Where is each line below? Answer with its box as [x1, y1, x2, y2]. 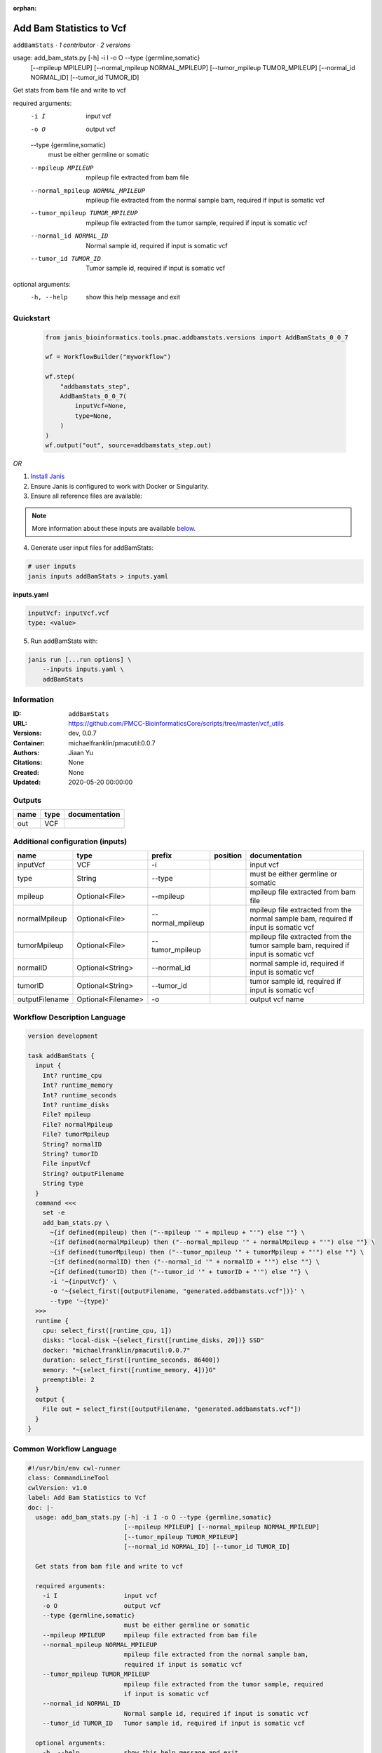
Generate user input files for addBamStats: [30, 543, 154, 552]
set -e [42, 1209, 65, 1217]
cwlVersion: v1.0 [27, 1484, 88, 1491]
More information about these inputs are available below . [32, 524, 196, 532]
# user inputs [27, 562, 76, 571]
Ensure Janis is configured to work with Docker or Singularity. [30, 482, 210, 490]
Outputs [13, 796, 42, 805]
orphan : [13, 4, 37, 12]
